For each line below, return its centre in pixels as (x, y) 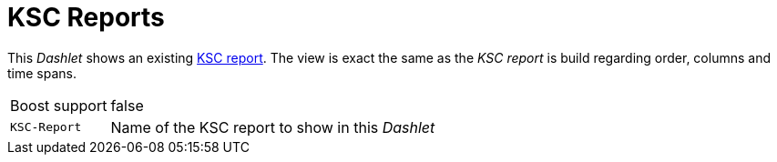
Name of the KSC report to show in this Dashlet (273, 127)
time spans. (42, 73)
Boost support (59, 105)
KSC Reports (86, 17)
